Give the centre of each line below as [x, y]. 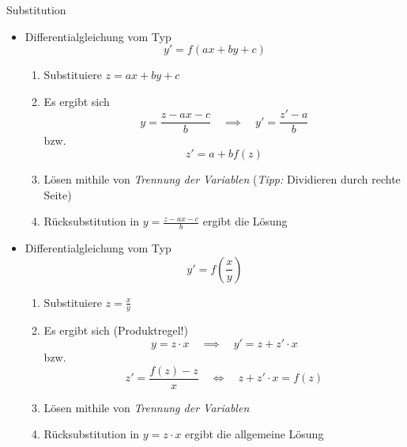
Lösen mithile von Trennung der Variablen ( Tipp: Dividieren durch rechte [222, 179]
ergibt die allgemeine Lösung [254, 434]
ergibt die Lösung [245, 221]
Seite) [58, 194]
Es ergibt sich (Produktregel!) [116, 330]
